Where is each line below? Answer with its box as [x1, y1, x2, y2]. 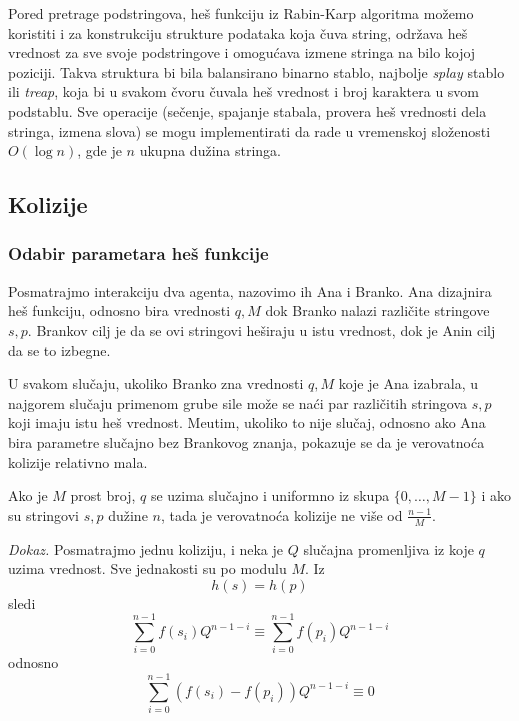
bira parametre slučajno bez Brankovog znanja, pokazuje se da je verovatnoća [8, 431, 485, 452]
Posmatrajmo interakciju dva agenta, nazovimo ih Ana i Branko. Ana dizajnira [8, 280, 492, 301]
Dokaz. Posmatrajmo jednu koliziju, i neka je [8, 538, 284, 559]
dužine [108, 504, 148, 525]
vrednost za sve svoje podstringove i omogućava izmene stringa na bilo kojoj [8, 42, 476, 63]
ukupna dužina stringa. [139, 140, 282, 161]
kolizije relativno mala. [8, 451, 148, 472]
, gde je [77, 140, 122, 161]
